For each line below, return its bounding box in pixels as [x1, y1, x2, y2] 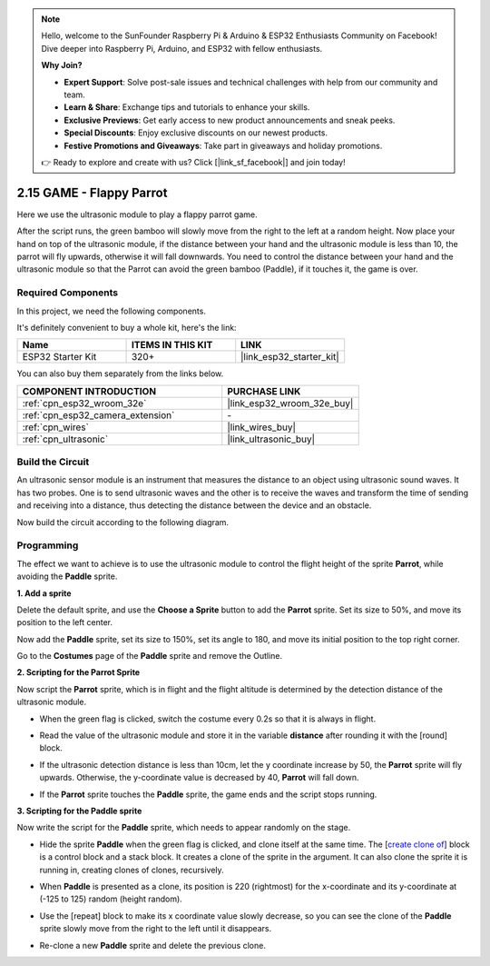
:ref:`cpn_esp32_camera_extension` [22, 409, 175, 422]
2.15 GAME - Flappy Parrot [16, 184, 168, 200]
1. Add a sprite [16, 587, 72, 599]
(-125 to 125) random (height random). [39, 893, 183, 904]
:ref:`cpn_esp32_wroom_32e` [22, 396, 147, 409]
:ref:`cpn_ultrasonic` [22, 433, 109, 445]
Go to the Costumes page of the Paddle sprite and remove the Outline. [16, 651, 283, 662]
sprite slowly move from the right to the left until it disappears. [39, 923, 272, 934]
